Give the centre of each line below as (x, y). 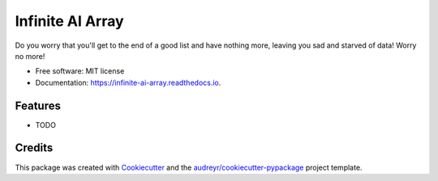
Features (38, 105)
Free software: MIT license (80, 71)
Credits (34, 148)
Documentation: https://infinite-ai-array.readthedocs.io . (128, 82)
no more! (30, 56)
